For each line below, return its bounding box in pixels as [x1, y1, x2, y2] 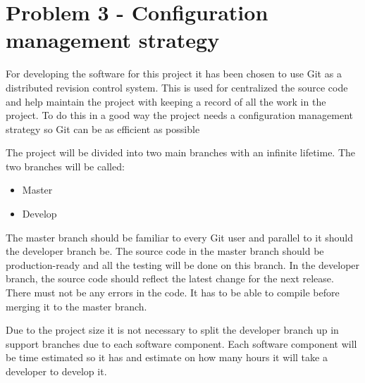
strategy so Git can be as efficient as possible [6, 121, 200, 136]
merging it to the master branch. [6, 299, 147, 313]
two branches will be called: [6, 158, 125, 173]
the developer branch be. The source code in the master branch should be [6, 244, 324, 258]
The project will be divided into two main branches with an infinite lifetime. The [6, 145, 356, 160]
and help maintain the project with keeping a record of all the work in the [6, 94, 326, 108]
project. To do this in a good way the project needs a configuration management [6, 108, 353, 123]
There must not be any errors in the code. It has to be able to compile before [6, 285, 340, 300]
